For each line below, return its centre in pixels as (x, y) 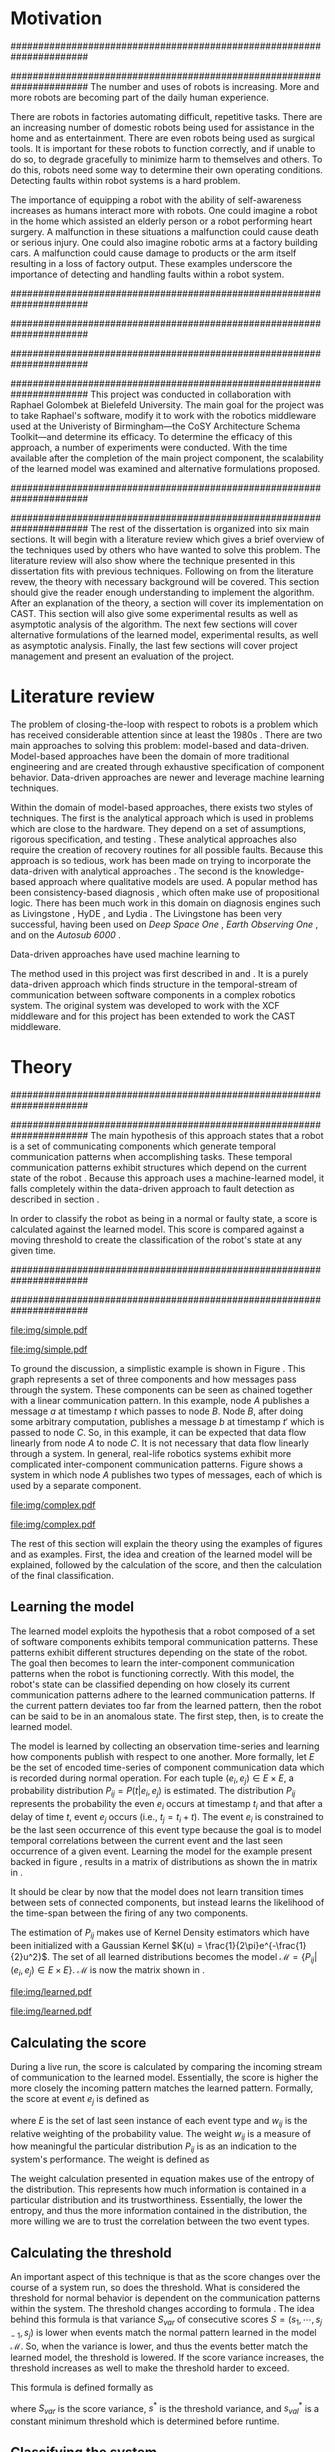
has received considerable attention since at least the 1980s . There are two (166, 734)
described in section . (55, 1199)
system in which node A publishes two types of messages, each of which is (166, 1474)
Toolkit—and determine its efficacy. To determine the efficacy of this (151, 436)
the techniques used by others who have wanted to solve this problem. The (165, 549)
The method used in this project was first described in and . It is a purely (159, 973)
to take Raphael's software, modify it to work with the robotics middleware (163, 415)
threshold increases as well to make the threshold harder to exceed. (150, 2368)
